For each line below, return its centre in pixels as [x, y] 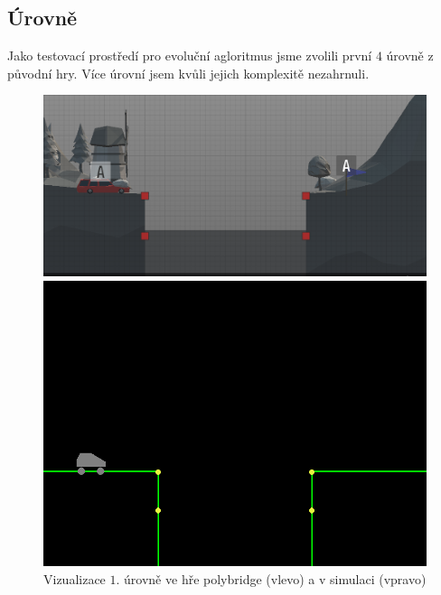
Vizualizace [75, 578]
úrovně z [410, 56]
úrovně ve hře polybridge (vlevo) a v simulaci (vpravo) [275, 578]
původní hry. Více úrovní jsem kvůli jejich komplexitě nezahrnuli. [188, 73]
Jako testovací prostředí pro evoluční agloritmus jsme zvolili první [190, 56]
